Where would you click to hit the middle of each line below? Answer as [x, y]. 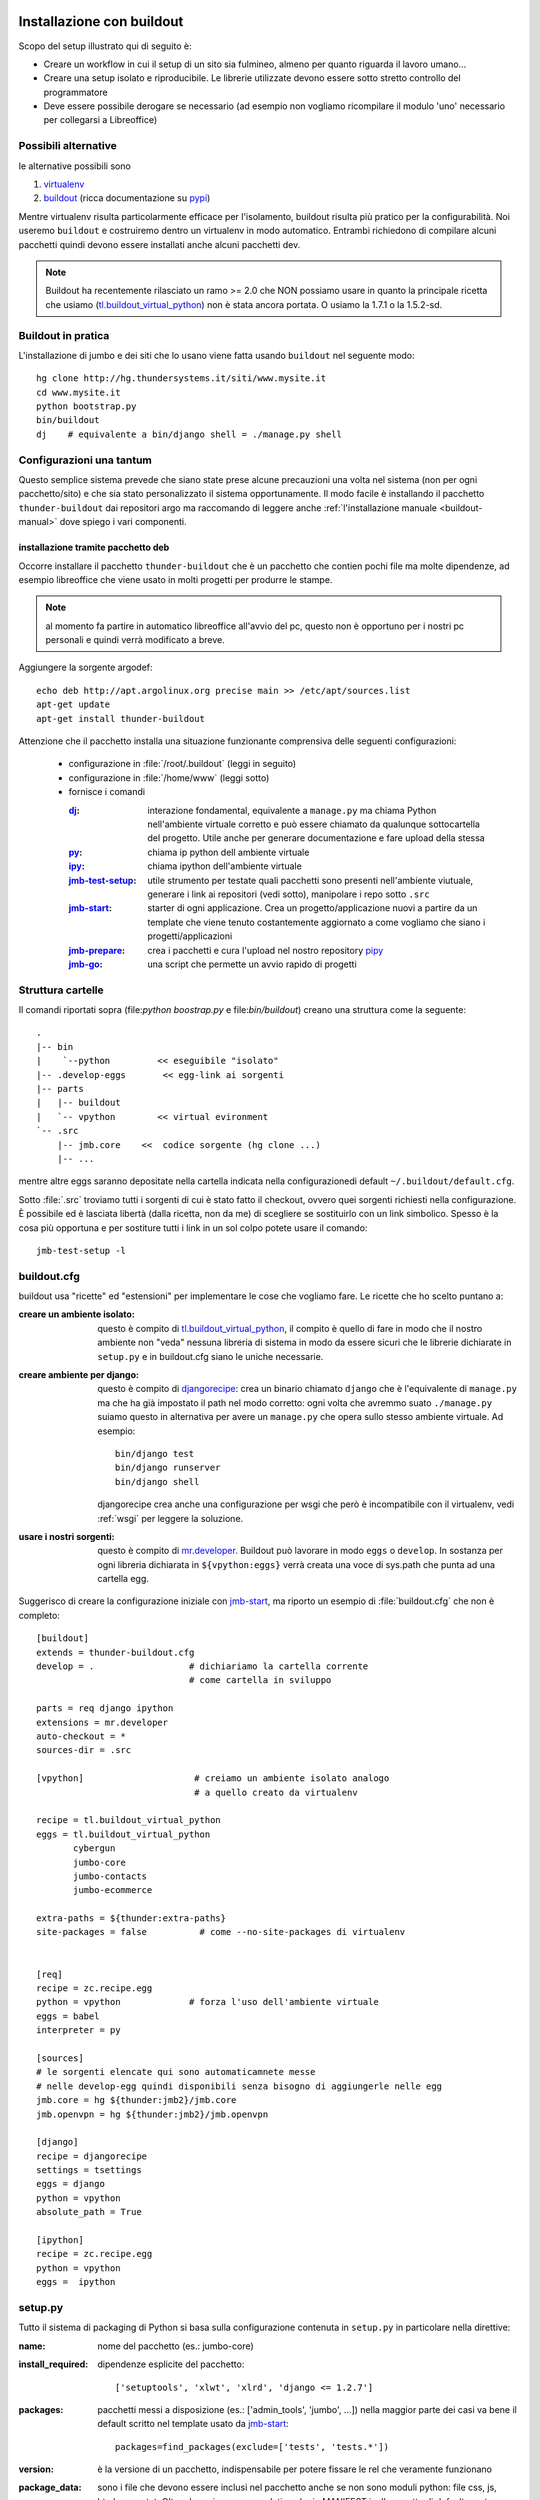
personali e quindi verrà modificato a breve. [135, 640]
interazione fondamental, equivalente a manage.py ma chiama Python [292, 810]
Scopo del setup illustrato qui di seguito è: [105, 46]
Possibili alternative [67, 146]
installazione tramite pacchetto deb [94, 547]
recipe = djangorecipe [92, 2156]
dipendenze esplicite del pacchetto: [171, 2364]
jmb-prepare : [96, 950]
